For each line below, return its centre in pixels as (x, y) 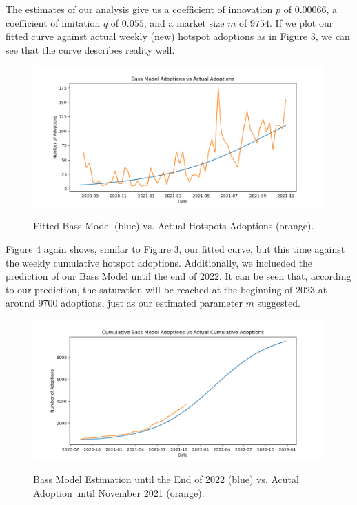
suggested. (279, 303)
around (20, 303)
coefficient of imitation (53, 22)
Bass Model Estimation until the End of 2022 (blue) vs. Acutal (166, 479)
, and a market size (184, 22)
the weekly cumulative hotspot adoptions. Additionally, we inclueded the (159, 262)
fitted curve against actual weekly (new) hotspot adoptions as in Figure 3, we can (178, 36)
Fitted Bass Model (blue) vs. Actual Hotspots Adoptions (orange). (174, 226)
